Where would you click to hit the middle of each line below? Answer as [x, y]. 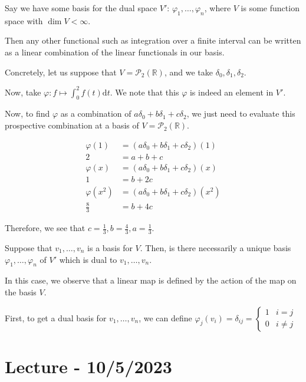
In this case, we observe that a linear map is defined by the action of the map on [151, 280]
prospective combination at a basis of [72, 125]
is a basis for [110, 248]
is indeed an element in [231, 92]
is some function [270, 8]
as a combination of [96, 113]
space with [24, 20]
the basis [21, 292]
